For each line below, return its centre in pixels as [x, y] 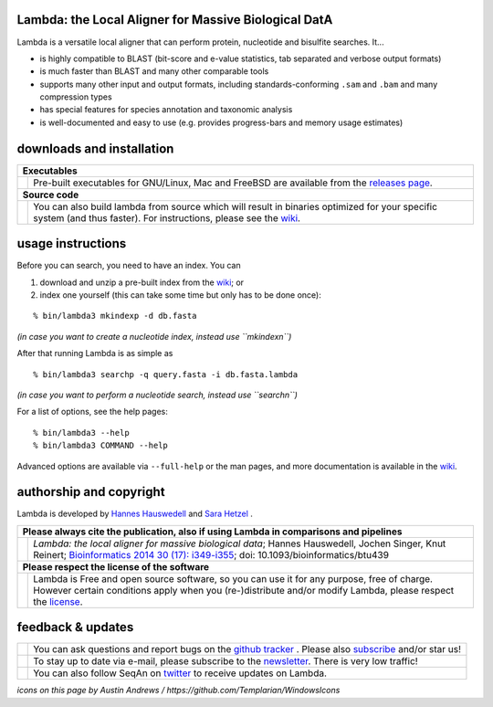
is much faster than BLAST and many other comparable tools [154, 71]
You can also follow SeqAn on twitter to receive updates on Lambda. [180, 673]
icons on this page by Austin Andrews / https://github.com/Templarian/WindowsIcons [178, 691]
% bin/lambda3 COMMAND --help [101, 446]
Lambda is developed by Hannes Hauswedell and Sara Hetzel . [135, 514]
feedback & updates [75, 627]
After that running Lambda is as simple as [95, 353]
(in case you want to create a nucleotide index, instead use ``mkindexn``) [154, 336]
